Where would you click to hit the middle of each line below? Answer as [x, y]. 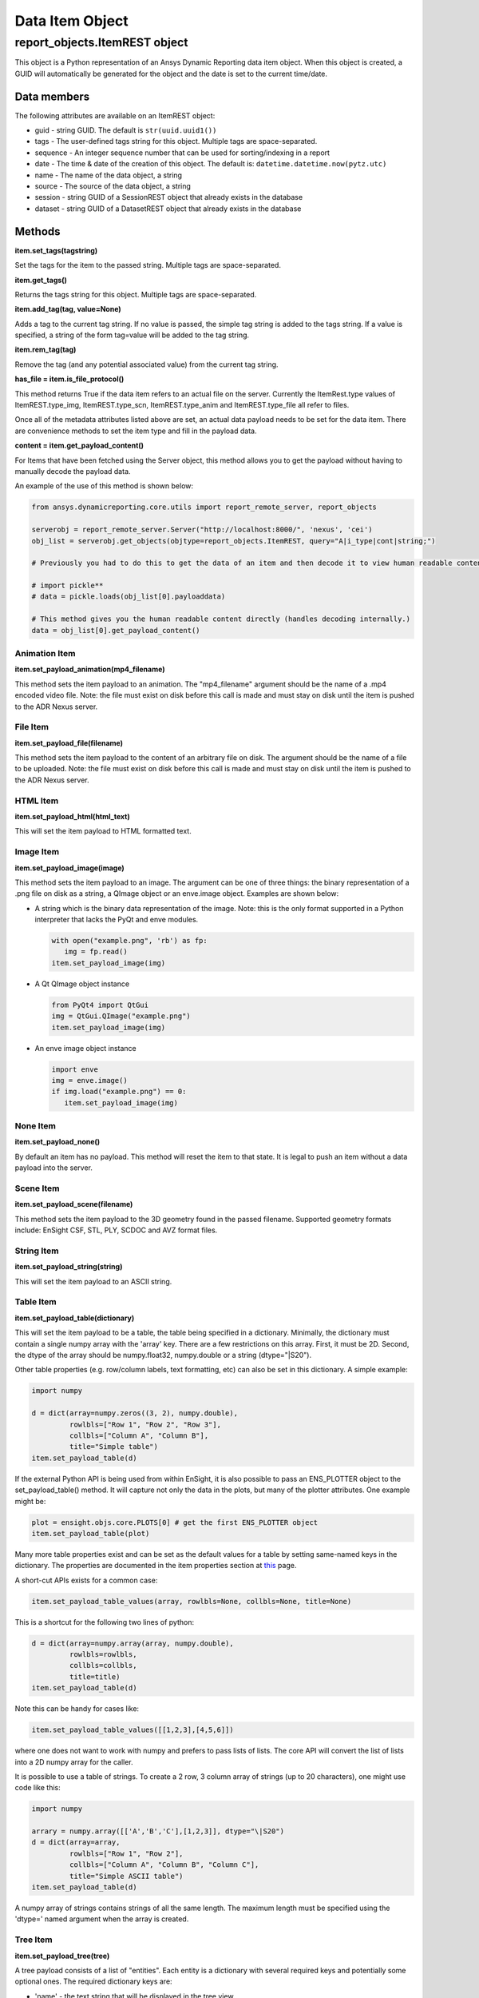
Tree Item [34, 1940]
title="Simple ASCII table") [126, 1876]
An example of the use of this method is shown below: [104, 486]
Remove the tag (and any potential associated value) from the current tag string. [146, 364]
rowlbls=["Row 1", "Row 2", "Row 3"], [145, 1424]
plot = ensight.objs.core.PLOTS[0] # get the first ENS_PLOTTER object [175, 1522]
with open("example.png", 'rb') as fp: [129, 941]
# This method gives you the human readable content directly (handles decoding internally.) [221, 619]
